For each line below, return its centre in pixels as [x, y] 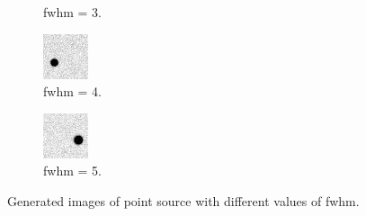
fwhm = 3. [72, 12]
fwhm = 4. [72, 91]
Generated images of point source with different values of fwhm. [183, 200]
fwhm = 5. [72, 171]
